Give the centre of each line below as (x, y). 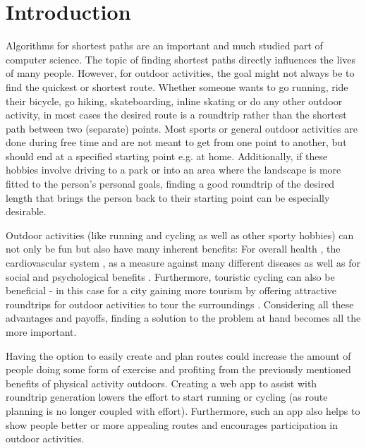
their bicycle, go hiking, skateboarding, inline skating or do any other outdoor (174, 101)
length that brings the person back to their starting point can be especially (168, 197)
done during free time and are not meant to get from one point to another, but (176, 142)
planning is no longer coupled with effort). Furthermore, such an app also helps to (183, 410)
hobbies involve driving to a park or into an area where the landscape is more (173, 170)
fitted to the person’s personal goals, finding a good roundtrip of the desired (170, 184)
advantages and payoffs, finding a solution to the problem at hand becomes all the (183, 318)
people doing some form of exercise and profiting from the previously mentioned (178, 369)
